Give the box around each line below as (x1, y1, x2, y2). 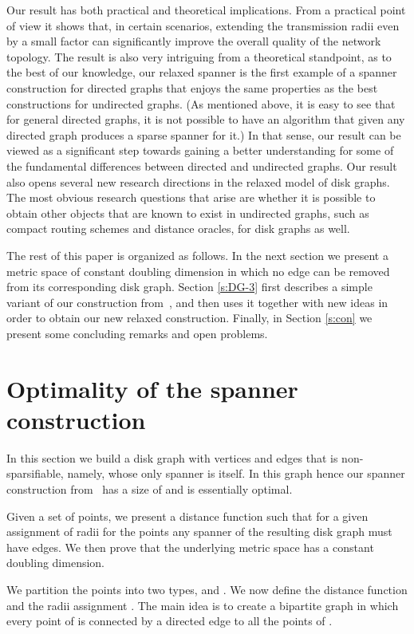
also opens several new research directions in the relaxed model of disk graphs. (6, 173, 390, 190)
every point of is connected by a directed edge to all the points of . (6, 612, 333, 629)
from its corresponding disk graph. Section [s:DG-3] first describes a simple (6, 278, 373, 295)
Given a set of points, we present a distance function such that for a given (6, 507, 369, 524)
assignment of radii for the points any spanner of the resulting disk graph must (6, 523, 392, 540)
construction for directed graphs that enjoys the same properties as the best (6, 79, 378, 96)
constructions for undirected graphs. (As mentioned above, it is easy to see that (6, 95, 396, 112)
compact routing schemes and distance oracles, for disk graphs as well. (6, 220, 350, 237)
